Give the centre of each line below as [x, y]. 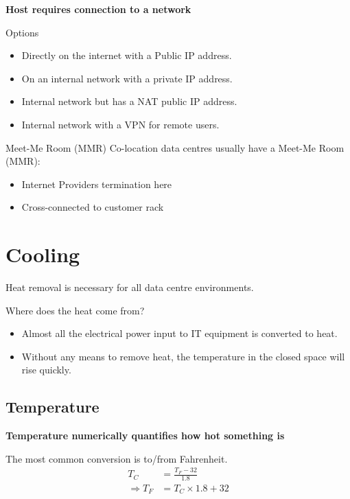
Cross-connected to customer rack [93, 207]
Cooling [43, 254]
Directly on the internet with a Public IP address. [127, 55]
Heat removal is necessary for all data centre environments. [130, 287]
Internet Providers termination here [97, 184]
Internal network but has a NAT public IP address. [129, 101]
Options [22, 32]
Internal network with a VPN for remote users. [120, 124]
